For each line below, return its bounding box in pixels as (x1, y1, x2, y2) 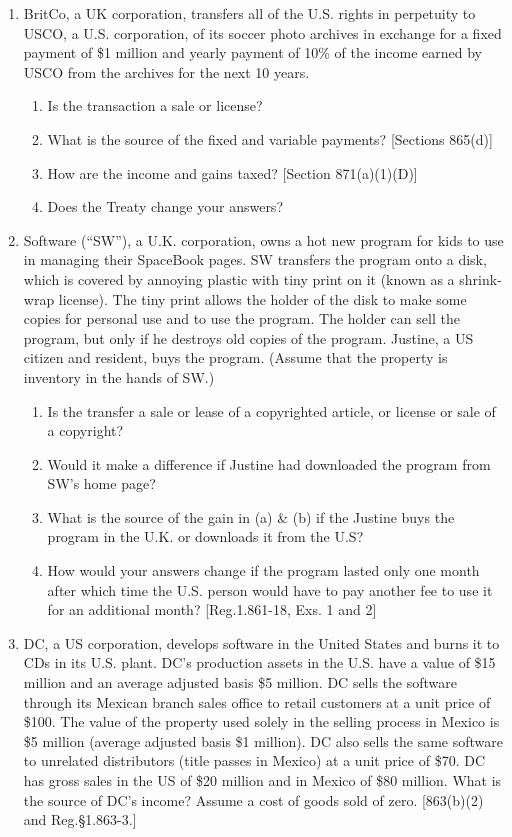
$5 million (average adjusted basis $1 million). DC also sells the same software (23, 730, 503, 751)
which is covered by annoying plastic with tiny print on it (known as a (23, 268, 455, 289)
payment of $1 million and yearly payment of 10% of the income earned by (23, 42, 482, 63)
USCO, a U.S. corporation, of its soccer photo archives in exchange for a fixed (23, 22, 502, 43)
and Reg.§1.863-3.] (23, 809, 137, 830)
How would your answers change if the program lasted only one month (47, 560, 480, 581)
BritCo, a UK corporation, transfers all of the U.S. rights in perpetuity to (23, 3, 476, 23)
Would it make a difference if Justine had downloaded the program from (47, 453, 491, 474)
